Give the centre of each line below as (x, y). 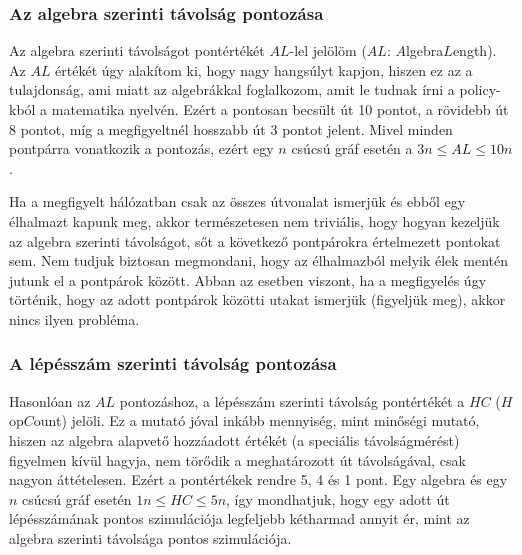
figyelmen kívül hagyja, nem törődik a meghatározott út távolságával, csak (237, 459)
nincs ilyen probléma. (74, 318)
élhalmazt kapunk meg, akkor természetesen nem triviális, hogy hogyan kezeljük (254, 220)
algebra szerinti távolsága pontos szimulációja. (150, 537)
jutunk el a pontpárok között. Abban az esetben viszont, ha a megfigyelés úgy (248, 279)
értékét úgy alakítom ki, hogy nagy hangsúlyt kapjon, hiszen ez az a (264, 69)
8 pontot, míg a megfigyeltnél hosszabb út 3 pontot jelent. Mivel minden (231, 128)
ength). (474, 50)
